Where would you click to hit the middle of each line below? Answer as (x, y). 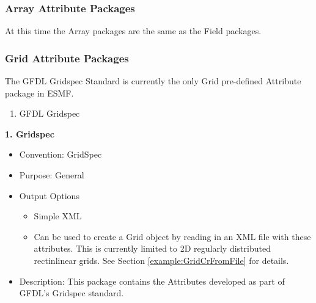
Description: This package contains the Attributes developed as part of (152, 281)
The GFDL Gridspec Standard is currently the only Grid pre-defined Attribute (153, 81)
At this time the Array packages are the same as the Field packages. (133, 31)
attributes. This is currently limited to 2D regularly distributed (152, 248)
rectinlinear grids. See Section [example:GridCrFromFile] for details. (161, 260)
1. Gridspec (30, 133)
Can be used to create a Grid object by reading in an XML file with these (172, 236)
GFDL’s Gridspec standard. (72, 293)
